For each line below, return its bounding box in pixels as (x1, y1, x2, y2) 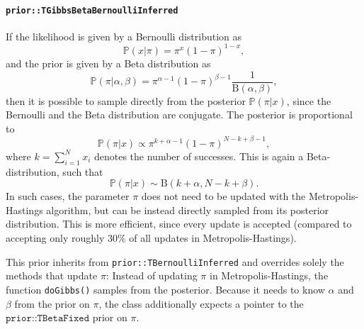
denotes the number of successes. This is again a (93, 148, 304, 163)
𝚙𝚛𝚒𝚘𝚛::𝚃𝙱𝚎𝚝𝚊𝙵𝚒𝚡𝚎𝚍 (6, 313, 90, 324)
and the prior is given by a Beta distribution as (6, 55, 211, 70)
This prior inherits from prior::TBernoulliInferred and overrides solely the (6, 254, 344, 269)
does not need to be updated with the (141, 189, 306, 203)
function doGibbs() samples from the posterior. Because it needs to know (6, 281, 325, 296)
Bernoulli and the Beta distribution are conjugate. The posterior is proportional (6, 107, 353, 122)
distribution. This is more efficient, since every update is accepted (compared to (6, 216, 352, 231)
